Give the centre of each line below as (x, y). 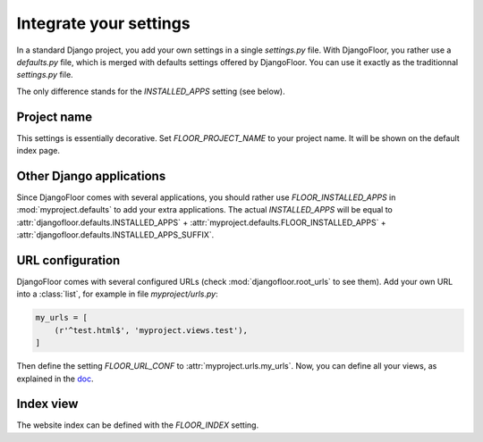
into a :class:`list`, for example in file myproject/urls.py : (117, 294)
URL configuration (68, 260)
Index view (47, 404)
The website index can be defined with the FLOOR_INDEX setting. (138, 425)
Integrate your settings (104, 23)
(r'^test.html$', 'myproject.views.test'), (151, 330)
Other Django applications (91, 175)
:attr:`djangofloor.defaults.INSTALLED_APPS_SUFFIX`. (115, 235)
